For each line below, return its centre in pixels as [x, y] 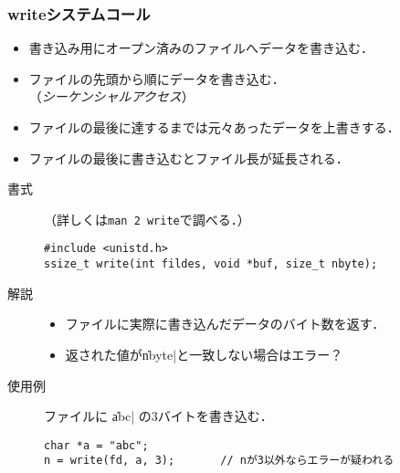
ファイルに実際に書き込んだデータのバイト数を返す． [225, 324]
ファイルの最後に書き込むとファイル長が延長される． [189, 158]
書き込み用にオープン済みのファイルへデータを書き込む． [201, 48]
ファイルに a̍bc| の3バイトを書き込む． [158, 416]
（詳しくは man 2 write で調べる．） [147, 219]
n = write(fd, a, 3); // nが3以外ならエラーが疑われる [219, 461]
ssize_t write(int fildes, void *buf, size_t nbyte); [211, 264]
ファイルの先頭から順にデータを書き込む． [157, 78]
